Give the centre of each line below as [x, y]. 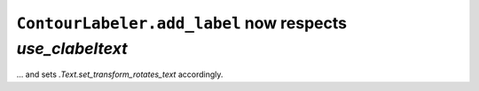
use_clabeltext [72, 48]
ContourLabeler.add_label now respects [182, 23]
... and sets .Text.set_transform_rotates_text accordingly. [120, 74]
